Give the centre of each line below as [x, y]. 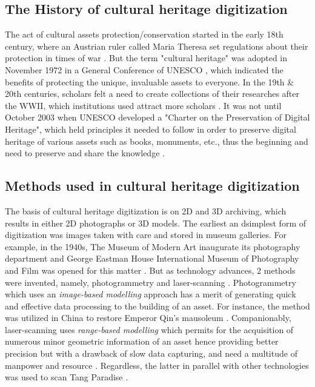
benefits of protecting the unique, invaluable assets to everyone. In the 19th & [150, 81]
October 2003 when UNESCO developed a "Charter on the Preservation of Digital [157, 117]
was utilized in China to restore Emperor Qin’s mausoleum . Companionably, [148, 318]
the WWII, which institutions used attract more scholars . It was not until [143, 105]
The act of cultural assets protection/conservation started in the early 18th [144, 34]
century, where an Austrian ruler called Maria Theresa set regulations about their [157, 46]
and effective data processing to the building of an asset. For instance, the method [157, 306]
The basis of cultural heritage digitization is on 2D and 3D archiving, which [146, 210]
